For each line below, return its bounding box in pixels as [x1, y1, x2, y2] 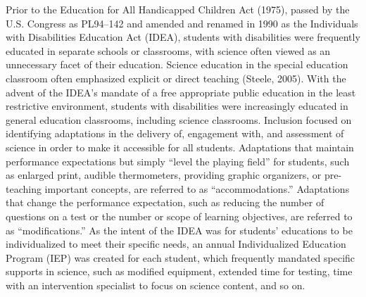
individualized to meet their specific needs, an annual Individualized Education [6, 236, 346, 251]
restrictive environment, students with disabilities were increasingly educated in [6, 99, 348, 113]
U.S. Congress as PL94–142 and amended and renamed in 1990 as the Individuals [6, 15, 358, 30]
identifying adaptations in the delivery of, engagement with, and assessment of [6, 126, 344, 141]
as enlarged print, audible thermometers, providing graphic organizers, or [6, 168, 322, 182]
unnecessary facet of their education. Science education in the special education [6, 57, 348, 72]
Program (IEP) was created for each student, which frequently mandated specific [6, 250, 355, 265]
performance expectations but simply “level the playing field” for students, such [6, 153, 350, 168]
